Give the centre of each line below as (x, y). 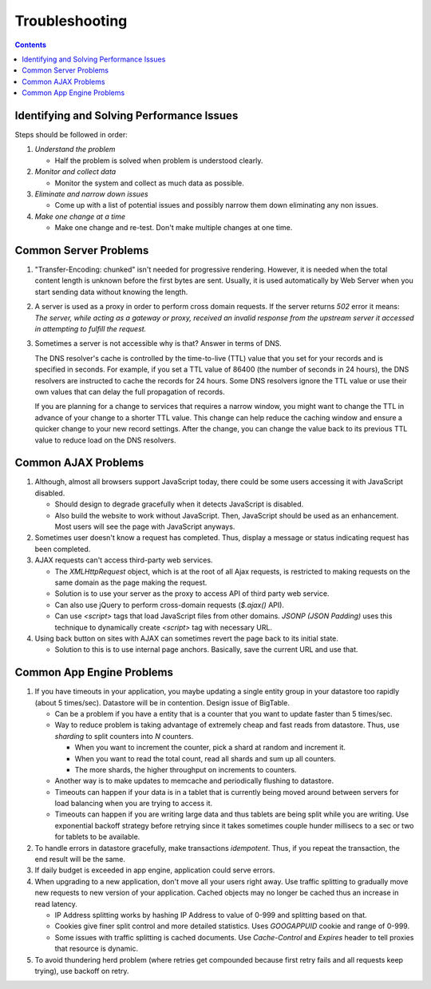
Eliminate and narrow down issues (91, 194)
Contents (31, 45)
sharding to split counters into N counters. (124, 736)
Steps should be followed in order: (71, 135)
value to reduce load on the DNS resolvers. (105, 440)
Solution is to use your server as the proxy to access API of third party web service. (192, 594)
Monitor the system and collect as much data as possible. (149, 183)
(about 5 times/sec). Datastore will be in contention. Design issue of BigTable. (162, 702)
